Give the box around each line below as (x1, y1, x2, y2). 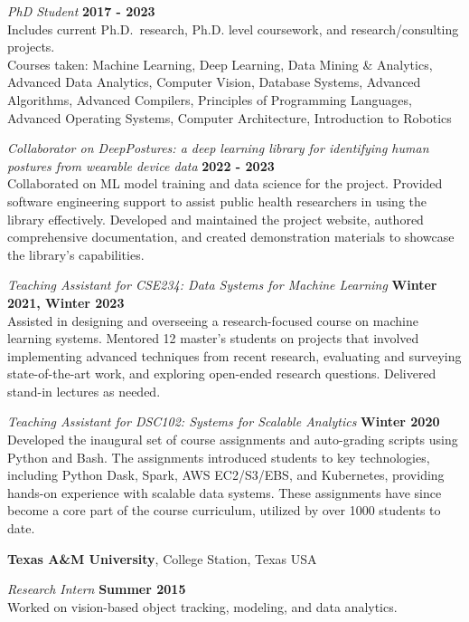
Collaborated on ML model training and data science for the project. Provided (7, 174, 443, 193)
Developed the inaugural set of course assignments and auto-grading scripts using (7, 430, 458, 449)
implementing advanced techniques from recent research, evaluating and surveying (7, 346, 462, 365)
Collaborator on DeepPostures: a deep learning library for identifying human (7, 139, 429, 158)
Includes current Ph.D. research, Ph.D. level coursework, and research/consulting (7, 19, 459, 38)
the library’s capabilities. (7, 244, 145, 263)
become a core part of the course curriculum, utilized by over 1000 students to (7, 501, 441, 520)
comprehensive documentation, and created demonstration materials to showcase (7, 227, 455, 246)
